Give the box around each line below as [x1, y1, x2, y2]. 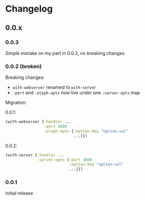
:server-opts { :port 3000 [37, 157, 93, 162]
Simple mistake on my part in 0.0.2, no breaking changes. [5, 50, 126, 56]
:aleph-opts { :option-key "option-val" [44, 128, 129, 134]
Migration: [5, 100, 27, 106]
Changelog [5, 3, 53, 15]
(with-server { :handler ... [5, 152, 65, 158]
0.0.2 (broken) [5, 63, 42, 70]
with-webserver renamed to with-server [12, 84, 97, 91]
